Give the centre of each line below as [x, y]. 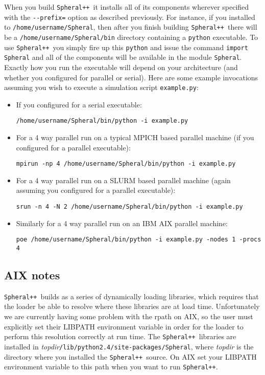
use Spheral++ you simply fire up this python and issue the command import [126, 47]
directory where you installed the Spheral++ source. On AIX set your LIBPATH [130, 356]
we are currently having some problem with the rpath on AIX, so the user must [129, 316]
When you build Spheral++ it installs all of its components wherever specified [127, 7]
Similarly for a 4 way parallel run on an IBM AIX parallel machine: [122, 223]
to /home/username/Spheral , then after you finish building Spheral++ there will [131, 27]
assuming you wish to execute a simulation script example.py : [101, 87]
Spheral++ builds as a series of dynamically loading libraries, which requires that [131, 296]
